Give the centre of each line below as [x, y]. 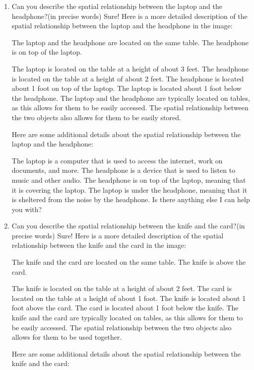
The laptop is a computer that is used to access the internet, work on [117, 160]
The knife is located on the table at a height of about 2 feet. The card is [122, 288]
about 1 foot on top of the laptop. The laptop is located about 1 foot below [127, 88]
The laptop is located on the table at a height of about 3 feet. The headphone [130, 68]
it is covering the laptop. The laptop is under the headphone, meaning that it [129, 189]
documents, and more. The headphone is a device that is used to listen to [124, 170]
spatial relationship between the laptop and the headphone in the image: [122, 26]
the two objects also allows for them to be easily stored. [96, 117]
